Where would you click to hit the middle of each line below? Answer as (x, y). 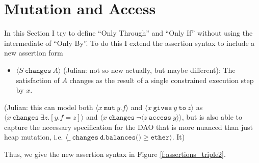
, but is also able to (212, 117)
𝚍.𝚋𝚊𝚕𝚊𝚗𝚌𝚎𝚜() (120, 138)
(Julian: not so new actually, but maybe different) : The (149, 70)
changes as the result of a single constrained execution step (162, 80)
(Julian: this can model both (49, 107)
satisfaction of (38, 80)
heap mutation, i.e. (34, 137)
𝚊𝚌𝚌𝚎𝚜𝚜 (160, 118)
